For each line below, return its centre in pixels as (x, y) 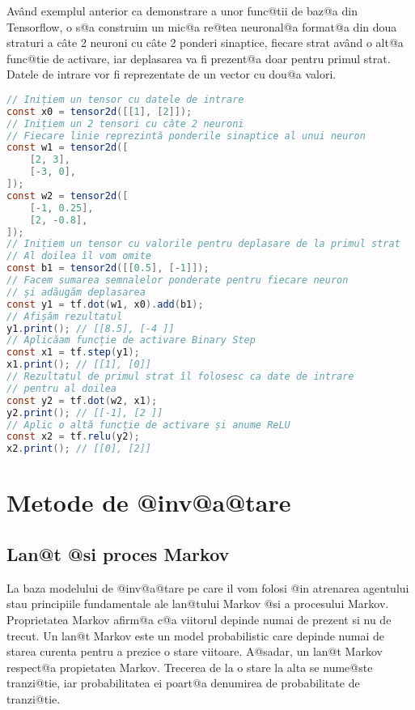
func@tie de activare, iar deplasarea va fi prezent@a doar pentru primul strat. (199, 58)
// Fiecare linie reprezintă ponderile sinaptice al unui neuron (186, 136)
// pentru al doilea (62, 388)
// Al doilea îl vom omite (79, 256)
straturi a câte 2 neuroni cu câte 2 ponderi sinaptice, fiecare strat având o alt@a (205, 43)
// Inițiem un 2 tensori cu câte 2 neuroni (125, 123)
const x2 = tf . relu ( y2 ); (73, 437)
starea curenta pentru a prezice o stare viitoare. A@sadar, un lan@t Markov (195, 651)
